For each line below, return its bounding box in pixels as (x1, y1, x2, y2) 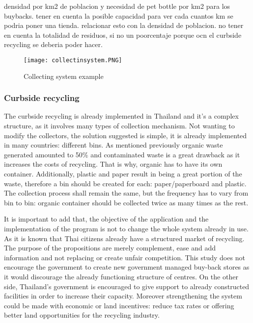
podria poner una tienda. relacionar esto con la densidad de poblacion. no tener (4, 20, 244, 30)
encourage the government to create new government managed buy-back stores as (4, 262, 250, 272)
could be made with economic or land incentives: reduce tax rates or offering (4, 300, 234, 310)
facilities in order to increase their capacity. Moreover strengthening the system (4, 291, 242, 301)
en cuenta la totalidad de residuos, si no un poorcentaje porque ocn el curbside (4, 29, 242, 40)
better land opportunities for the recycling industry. (4, 310, 160, 320)
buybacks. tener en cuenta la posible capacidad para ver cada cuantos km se (4, 10, 233, 21)
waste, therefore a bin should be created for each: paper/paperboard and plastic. (4, 178, 247, 188)
